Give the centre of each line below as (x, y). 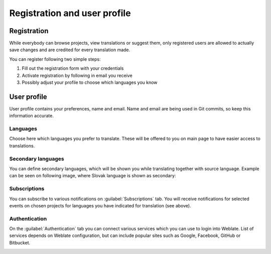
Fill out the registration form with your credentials (73, 68)
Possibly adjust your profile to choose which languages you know (90, 82)
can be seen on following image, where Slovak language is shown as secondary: (93, 176)
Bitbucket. (20, 242)
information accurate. (31, 116)
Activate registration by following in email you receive (77, 75)
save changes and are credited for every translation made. (70, 50)
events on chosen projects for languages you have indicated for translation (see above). (100, 205)
